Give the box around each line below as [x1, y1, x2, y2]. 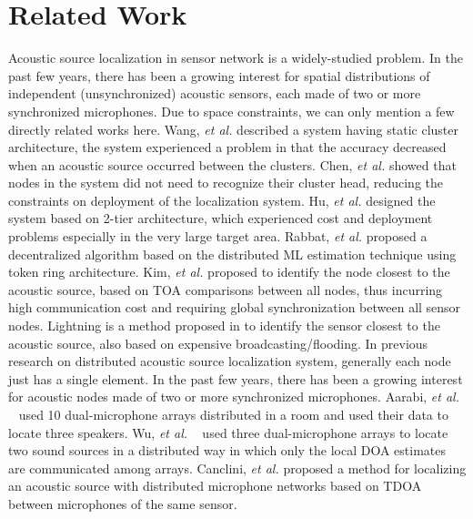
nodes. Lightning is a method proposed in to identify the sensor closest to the [8, 316, 440, 335]
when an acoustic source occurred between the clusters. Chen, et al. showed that [8, 155, 457, 174]
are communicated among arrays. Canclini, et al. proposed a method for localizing [8, 458, 467, 477]
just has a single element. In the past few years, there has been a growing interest [8, 369, 463, 388]
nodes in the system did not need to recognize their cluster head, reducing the [8, 173, 444, 192]
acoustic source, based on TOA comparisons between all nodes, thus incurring [8, 280, 443, 299]
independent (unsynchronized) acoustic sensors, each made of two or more [8, 84, 421, 103]
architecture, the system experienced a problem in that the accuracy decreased [8, 137, 447, 157]
